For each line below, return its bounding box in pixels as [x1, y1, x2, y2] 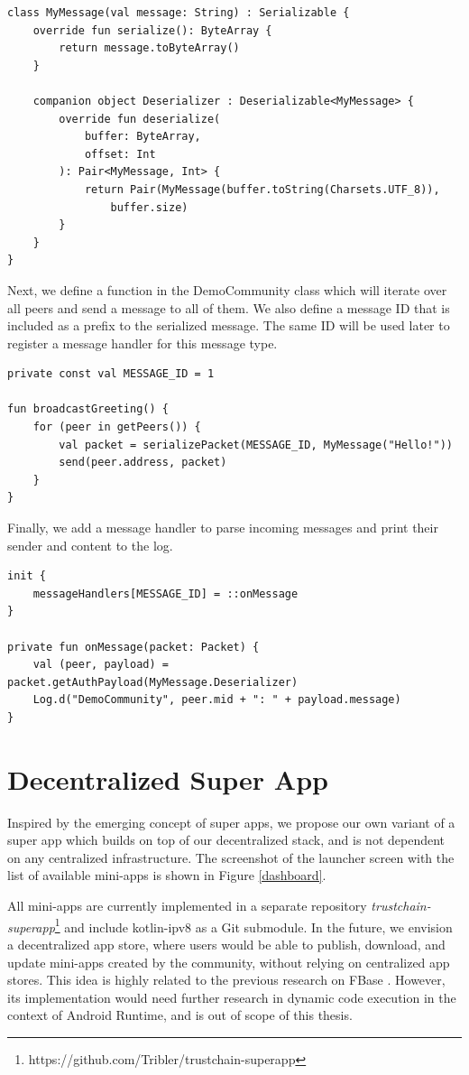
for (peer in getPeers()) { [32, 421, 201, 434]
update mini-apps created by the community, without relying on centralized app [7, 952, 450, 971]
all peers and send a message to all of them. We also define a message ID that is [7, 298, 450, 317]
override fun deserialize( [59, 112, 221, 125]
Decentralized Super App [7, 760, 328, 797]
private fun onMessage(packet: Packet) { [7, 640, 260, 653]
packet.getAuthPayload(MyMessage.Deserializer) [7, 675, 299, 689]
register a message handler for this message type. [7, 333, 278, 352]
